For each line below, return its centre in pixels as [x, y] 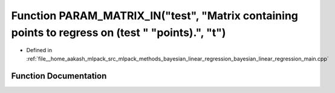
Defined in [39, 50]
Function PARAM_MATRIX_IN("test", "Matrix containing [155, 16]
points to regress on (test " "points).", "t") [119, 32]
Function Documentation [59, 76]
